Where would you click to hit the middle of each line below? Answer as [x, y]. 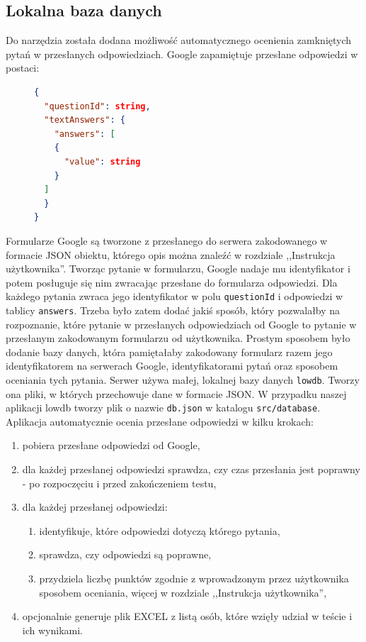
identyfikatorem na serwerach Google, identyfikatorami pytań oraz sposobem [172, 366]
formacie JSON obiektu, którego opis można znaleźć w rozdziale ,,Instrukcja [171, 254]
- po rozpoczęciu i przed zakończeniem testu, [119, 483]
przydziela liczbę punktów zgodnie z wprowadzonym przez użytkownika [194, 579]
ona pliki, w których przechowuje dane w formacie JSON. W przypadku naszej [176, 393]
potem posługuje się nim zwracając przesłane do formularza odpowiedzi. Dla [172, 282]
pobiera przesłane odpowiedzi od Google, [111, 445]
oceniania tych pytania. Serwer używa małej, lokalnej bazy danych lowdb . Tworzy [183, 379]
